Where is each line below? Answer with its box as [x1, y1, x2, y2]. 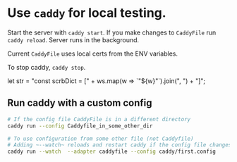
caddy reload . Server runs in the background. [7, 35, 140, 44]
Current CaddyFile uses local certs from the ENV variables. [7, 49, 178, 58]
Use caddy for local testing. [7, 5, 167, 21]
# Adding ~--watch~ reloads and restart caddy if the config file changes [7, 142, 232, 149]
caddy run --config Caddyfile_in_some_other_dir [7, 122, 153, 130]
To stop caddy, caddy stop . [7, 63, 86, 71]
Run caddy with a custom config [7, 97, 152, 109]
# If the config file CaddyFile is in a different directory [7, 116, 191, 123]
